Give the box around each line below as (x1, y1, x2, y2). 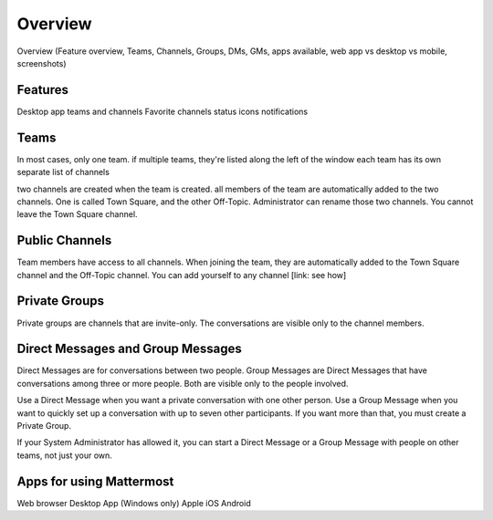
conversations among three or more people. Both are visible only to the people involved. (16, 378, 349, 389)
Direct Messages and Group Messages (16, 341, 242, 357)
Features (16, 82, 68, 98)
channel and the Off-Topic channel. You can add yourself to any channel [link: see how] (16, 269, 347, 280)
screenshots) (16, 57, 68, 68)
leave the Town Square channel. (16, 209, 138, 220)
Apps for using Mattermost (16, 473, 174, 489)
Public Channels (16, 233, 112, 248)
